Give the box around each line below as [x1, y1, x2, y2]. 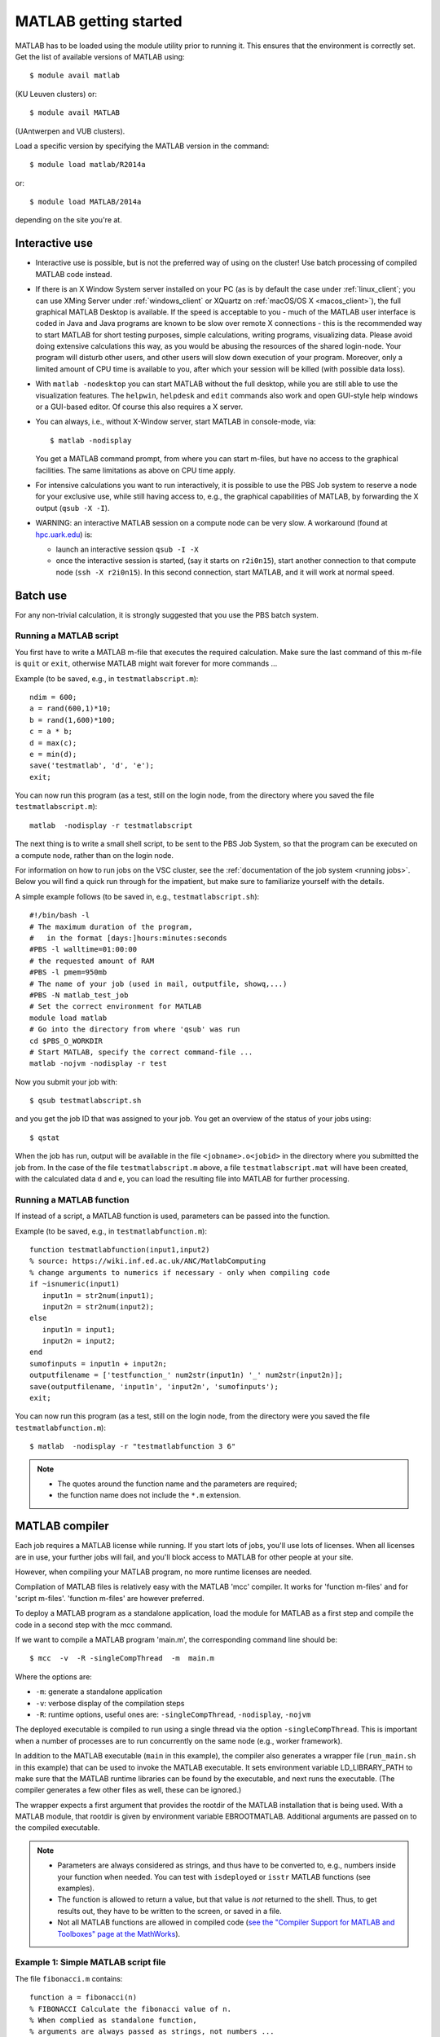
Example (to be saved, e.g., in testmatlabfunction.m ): [15, 1226, 208, 1236]
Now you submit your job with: [15, 1076, 118, 1087]
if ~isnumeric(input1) [29, 1279, 121, 1289]
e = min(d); [29, 750, 77, 759]
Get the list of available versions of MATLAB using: [15, 51, 185, 61]
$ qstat [29, 1133, 60, 1142]
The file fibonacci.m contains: [15, 1973, 123, 1983]
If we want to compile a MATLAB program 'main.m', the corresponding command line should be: [15, 1634, 338, 1644]
